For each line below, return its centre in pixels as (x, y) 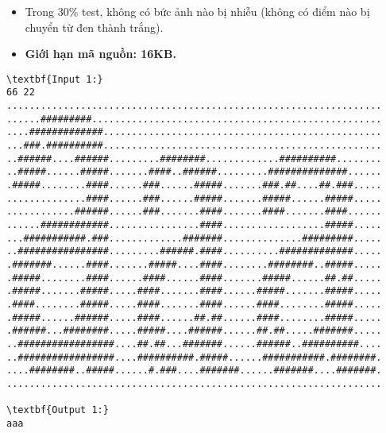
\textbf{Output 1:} (58, 410)
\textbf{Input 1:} (55, 79)
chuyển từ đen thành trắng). (94, 27)
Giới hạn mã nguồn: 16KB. (100, 54)
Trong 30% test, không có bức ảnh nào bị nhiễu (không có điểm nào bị (197, 11)
